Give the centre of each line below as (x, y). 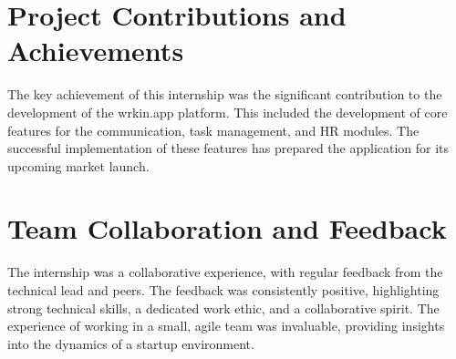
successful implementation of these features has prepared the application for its (228, 148)
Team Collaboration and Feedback (227, 228)
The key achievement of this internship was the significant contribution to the (225, 94)
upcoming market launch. (78, 165)
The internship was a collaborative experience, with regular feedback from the (225, 272)
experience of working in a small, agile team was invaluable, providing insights (226, 326)
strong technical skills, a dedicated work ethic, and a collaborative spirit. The (223, 308)
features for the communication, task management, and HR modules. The (213, 130)
